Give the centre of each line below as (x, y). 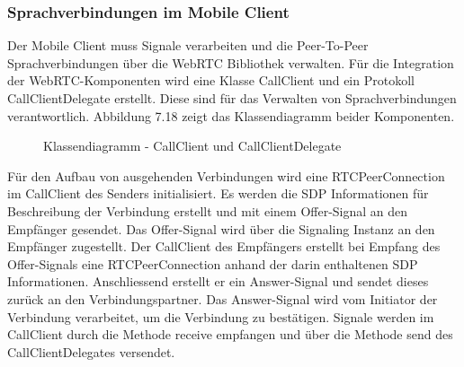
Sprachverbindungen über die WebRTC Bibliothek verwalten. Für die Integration (231, 62)
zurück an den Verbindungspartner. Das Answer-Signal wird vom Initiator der (223, 298)
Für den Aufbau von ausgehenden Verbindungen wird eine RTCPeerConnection (226, 175)
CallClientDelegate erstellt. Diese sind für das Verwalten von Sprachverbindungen (232, 98)
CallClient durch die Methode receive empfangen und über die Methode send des (230, 334)
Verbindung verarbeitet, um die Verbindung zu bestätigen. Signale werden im (221, 316)
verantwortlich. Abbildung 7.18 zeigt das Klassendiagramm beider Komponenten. (231, 115)
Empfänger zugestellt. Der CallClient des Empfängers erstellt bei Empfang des (224, 246)
